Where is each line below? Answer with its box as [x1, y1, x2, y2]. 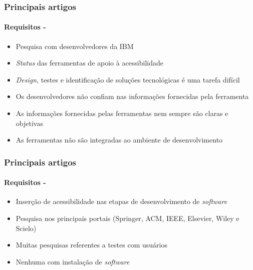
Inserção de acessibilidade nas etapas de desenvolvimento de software [16, 196, 227, 206]
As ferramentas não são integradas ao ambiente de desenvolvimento [16, 134, 223, 145]
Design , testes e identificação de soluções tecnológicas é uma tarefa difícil [16, 74, 240, 84]
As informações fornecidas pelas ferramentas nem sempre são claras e [16, 108, 228, 118]
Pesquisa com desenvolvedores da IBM [16, 40, 134, 51]
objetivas [16, 117, 43, 128]
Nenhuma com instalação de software [16, 256, 130, 266]
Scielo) [16, 222, 37, 233]
